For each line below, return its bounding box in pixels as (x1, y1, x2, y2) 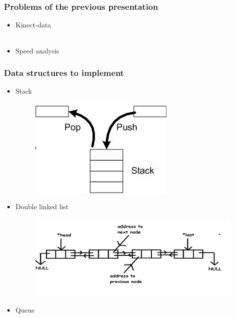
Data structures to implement (4, 66, 124, 78)
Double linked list (15, 201, 69, 212)
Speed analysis (15, 46, 59, 56)
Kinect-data (15, 20, 51, 30)
